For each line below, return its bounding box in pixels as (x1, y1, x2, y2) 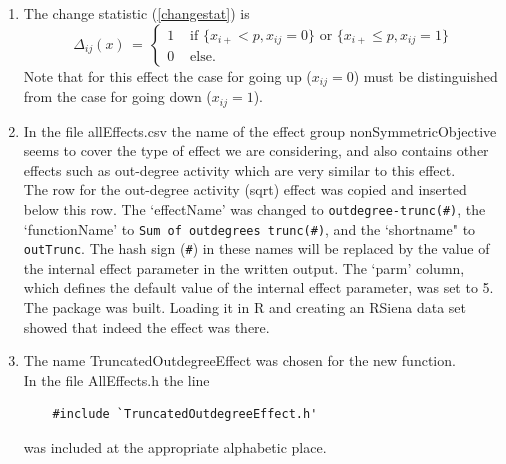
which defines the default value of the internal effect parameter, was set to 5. (23, 277, 494, 298)
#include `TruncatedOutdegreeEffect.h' (52, 407, 318, 422)
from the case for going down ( (23, 86, 212, 107)
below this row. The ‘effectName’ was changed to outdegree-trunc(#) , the (23, 198, 486, 219)
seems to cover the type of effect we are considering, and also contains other (23, 140, 489, 161)
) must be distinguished (353, 65, 498, 86)
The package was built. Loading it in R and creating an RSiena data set (23, 297, 466, 318)
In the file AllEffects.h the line (23, 369, 210, 390)
